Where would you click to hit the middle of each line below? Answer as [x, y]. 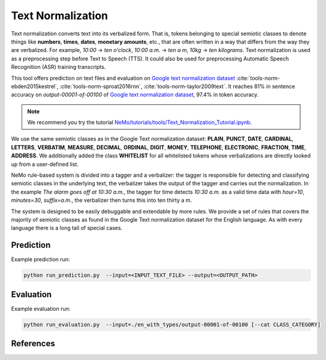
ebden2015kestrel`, [35, 86]
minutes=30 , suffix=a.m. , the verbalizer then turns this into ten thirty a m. [102, 200]
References [33, 344]
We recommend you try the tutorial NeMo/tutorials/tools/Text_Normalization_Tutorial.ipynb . [139, 122]
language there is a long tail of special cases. [67, 228]
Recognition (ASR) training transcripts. [58, 67]
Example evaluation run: [41, 308]
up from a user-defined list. [45, 164]
